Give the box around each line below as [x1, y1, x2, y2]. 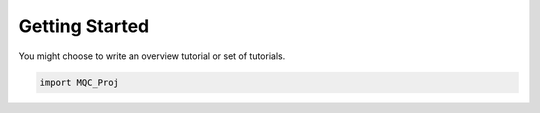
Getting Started [18, 15, 150, 37]
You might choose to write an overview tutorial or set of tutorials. [18, 50, 286, 62]
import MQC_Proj [39, 76, 120, 88]
